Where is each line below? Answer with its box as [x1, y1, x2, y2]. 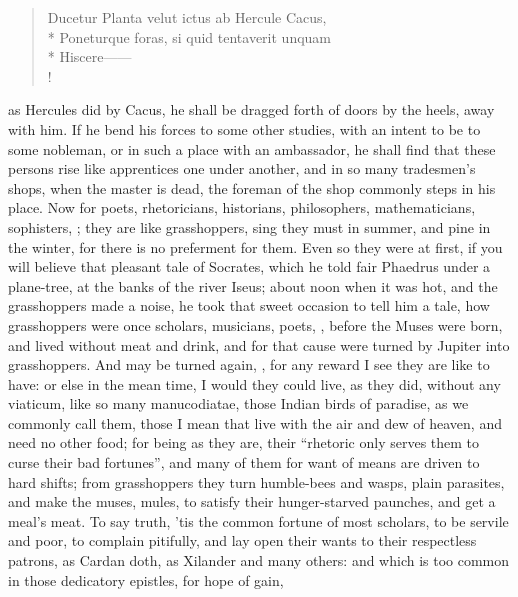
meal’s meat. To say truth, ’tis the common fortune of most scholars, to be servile [8, 510, 509, 531]
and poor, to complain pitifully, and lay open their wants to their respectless [8, 530, 477, 551]
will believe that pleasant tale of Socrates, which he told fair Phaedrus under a [8, 256, 491, 277]
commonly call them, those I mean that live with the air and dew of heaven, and [8, 412, 502, 433]
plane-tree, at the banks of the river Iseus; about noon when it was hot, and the [8, 275, 498, 296]
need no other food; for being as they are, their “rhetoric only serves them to [8, 432, 480, 453]
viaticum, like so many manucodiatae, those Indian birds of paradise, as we [8, 393, 469, 414]
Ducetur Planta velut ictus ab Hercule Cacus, [47, 7, 327, 27]
